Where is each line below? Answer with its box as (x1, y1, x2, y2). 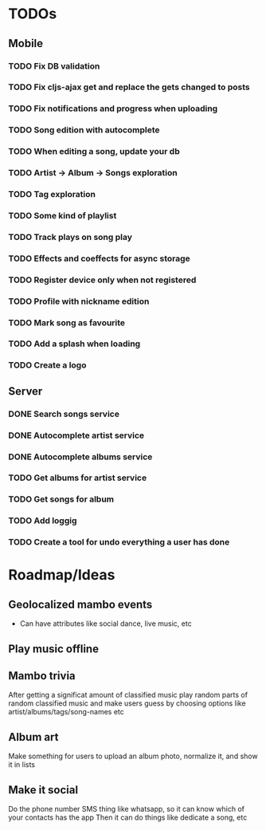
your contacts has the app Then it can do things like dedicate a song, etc (8, 812, 248, 822)
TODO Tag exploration (8, 189, 96, 200)
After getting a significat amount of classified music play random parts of (8, 690, 248, 700)
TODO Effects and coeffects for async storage (8, 253, 191, 264)
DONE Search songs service (8, 408, 119, 419)
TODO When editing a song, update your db (8, 146, 181, 157)
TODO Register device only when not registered (8, 274, 197, 285)
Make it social (8, 783, 78, 797)
